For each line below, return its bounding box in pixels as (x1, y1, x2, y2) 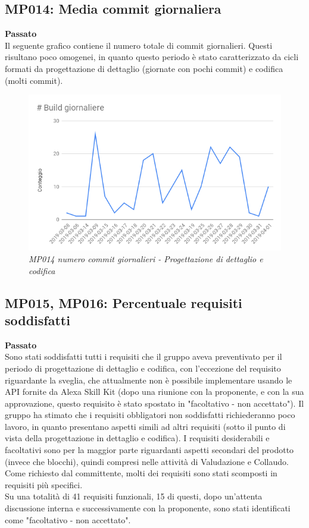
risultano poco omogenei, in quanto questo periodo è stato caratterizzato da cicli (5, 51, 299, 63)
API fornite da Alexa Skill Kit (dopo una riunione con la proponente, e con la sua (5, 385, 304, 398)
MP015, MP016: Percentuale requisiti (5, 293, 242, 312)
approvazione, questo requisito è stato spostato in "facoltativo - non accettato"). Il (5, 397, 304, 409)
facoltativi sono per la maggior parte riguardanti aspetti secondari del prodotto (5, 444, 294, 456)
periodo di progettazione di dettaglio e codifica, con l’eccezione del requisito (5, 362, 281, 374)
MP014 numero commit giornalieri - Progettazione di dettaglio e (29, 252, 263, 265)
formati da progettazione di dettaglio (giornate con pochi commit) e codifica (5, 62, 283, 74)
